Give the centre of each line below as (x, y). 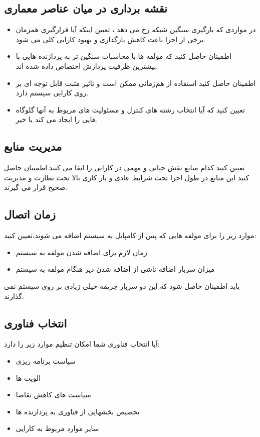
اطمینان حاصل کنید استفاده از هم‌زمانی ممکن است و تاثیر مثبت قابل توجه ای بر (136, 83)
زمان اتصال (30, 214)
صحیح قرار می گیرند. (36, 187)
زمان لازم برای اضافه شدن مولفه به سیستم (81, 252)
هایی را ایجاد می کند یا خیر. (57, 119)
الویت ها (28, 377)
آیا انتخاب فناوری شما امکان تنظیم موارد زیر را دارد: (82, 344)
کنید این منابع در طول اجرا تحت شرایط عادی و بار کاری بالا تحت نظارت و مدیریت (127, 177)
